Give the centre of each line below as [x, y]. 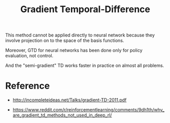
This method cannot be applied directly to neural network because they [80, 35]
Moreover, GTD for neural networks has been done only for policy [74, 50]
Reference [27, 86]
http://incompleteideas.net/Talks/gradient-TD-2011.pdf [70, 100]
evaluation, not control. [29, 56]
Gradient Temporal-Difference [85, 9]
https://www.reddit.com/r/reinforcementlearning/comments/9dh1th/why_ [89, 110]
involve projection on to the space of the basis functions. [65, 40]
